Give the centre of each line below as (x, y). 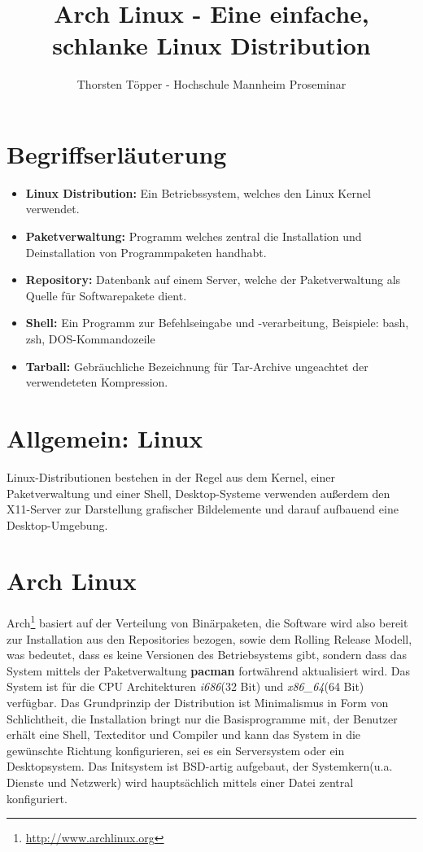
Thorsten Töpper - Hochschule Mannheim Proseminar (211, 84)
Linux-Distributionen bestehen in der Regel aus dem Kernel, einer (171, 476)
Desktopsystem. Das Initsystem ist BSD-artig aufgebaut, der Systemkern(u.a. (200, 766)
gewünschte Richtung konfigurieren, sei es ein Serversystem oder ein (176, 750)
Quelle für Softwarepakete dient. (106, 295)
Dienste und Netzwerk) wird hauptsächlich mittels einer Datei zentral (180, 782)
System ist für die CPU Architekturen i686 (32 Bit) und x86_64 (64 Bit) (185, 686)
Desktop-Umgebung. (57, 524)
